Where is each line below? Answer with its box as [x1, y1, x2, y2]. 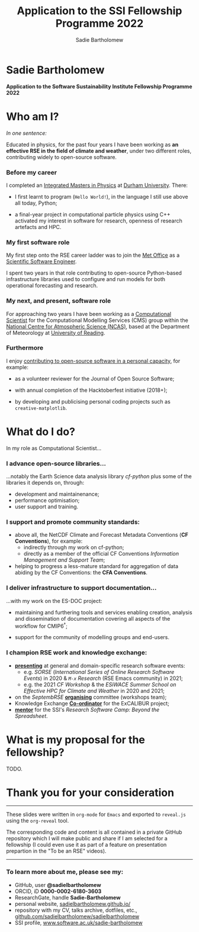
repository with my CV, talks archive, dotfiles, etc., [14, 907, 137, 914]
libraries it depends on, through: [6, 479, 85, 486]
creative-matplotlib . [14, 404, 67, 411]
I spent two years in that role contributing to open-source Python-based [6, 269, 182, 276]
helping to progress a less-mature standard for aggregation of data [14, 563, 179, 570]
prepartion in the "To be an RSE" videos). [6, 847, 107, 854]
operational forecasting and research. [6, 282, 98, 289]
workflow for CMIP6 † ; [14, 621, 68, 630]
